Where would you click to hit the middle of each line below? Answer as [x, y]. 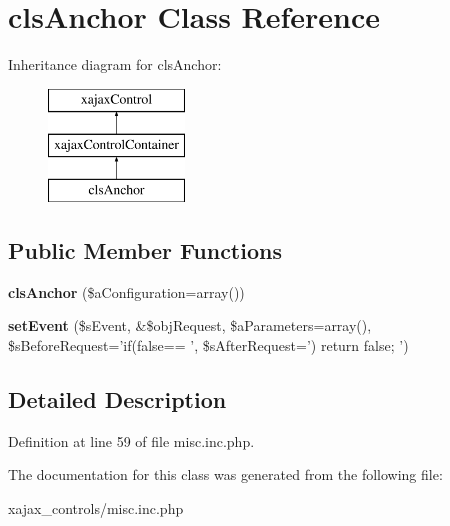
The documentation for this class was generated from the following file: [225, 474]
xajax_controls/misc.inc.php [96, 508]
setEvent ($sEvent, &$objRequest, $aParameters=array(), [190, 325]
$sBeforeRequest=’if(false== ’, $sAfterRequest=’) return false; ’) [208, 345]
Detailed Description [117, 399]
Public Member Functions [145, 250]
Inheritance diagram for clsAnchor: [115, 64]
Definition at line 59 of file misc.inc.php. [131, 440]
